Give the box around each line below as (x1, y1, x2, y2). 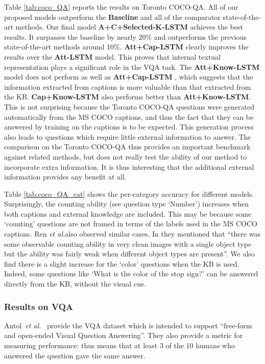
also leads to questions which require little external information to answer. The (4, 131, 251, 142)
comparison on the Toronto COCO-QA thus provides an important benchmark (4, 141, 251, 152)
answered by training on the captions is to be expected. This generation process (4, 121, 254, 132)
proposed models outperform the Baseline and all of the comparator (4, 11, 221, 22)
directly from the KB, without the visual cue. (4, 278, 147, 289)
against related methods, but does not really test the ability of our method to (4, 151, 247, 162)
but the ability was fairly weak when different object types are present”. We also (4, 248, 255, 259)
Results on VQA (4, 300, 74, 313)
